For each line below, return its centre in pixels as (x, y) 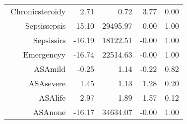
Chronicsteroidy (38, 11)
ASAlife (52, 97)
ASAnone (49, 112)
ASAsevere (47, 83)
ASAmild (50, 69)
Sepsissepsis (45, 26)
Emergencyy (44, 54)
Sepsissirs (49, 40)
